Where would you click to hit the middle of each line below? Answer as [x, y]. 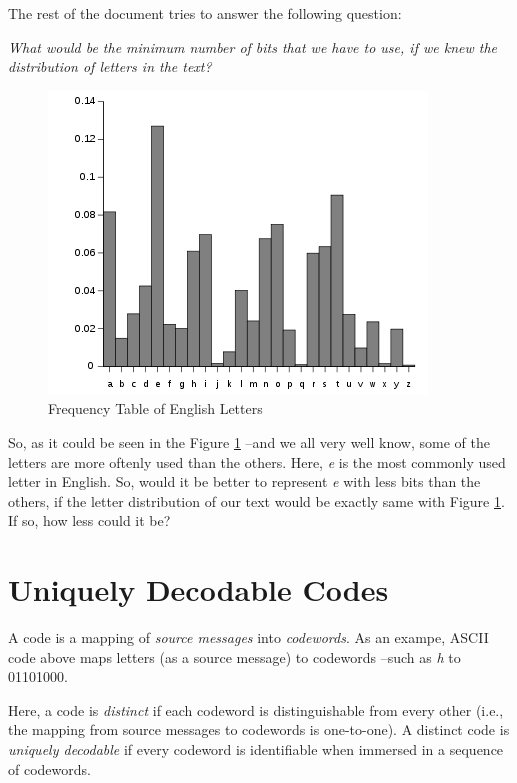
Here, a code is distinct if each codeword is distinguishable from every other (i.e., [256, 709]
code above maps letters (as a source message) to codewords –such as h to [234, 656]
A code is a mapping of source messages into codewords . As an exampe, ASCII [248, 637]
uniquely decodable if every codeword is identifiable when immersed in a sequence [256, 749]
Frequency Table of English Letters [155, 408]
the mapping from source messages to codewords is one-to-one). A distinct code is [259, 729]
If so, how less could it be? [89, 520]
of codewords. [49, 768]
